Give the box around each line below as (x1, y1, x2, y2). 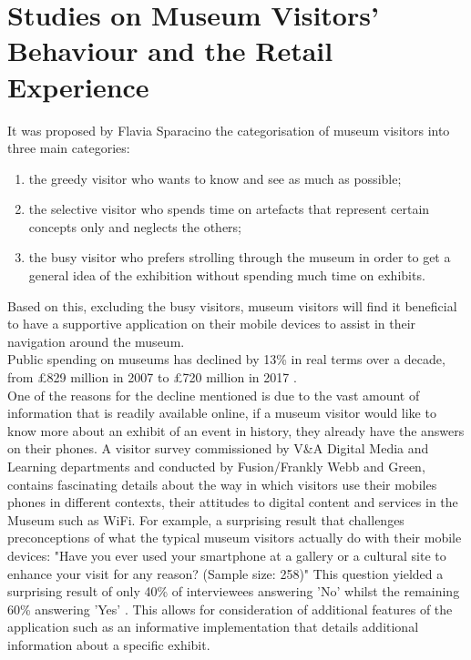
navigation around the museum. (7, 331, 185, 350)
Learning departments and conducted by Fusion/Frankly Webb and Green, (7, 457, 425, 475)
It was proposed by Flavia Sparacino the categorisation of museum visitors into (7, 120, 450, 139)
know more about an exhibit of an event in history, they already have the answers (7, 421, 465, 440)
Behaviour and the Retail (7, 32, 333, 69)
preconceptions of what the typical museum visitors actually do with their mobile (7, 528, 462, 547)
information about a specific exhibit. (7, 635, 210, 654)
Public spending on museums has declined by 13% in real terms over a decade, (7, 350, 445, 369)
